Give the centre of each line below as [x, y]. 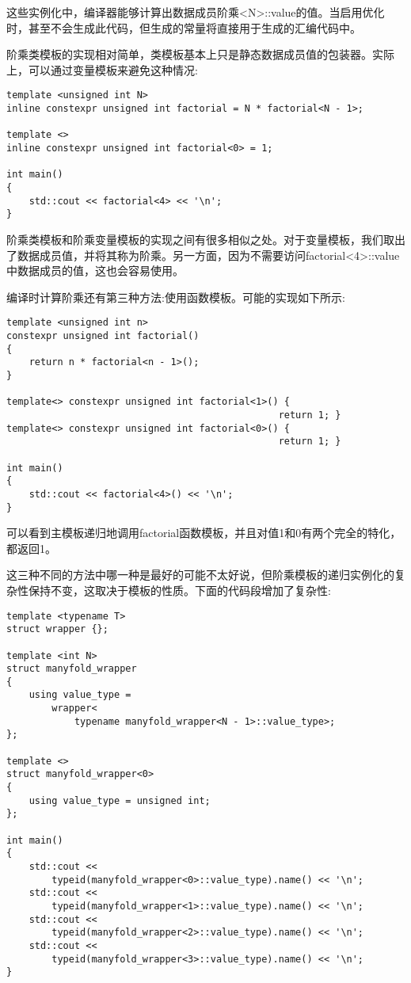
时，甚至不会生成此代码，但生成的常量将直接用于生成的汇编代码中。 [184, 27]
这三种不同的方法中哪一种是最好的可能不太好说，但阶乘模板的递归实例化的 [200, 575]
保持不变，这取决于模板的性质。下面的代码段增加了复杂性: [179, 590]
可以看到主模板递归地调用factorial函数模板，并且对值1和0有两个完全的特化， [204, 533]
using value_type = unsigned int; [120, 800]
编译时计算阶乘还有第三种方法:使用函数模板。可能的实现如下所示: [176, 297]
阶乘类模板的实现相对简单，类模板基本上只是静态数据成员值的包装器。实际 [200, 54]
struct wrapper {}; [57, 629]
